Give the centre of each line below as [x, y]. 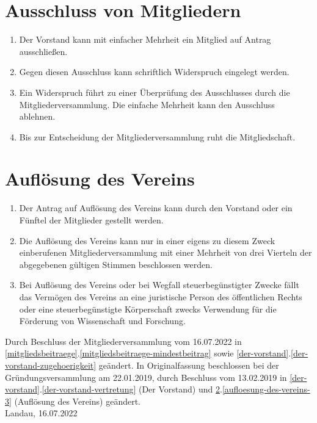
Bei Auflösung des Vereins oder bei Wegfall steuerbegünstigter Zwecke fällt [159, 285]
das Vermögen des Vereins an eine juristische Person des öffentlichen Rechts [161, 296]
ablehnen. [37, 116]
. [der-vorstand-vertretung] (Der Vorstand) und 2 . [131, 389]
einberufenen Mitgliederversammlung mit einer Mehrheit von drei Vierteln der [166, 252]
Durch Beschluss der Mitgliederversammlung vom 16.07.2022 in [123, 341]
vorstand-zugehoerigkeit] [51, 365]
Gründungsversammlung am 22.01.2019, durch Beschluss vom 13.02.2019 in [146, 377]
